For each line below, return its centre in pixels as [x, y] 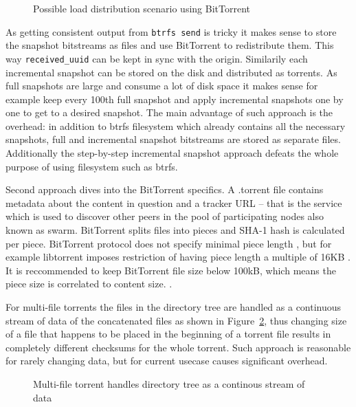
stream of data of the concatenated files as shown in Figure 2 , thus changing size [176, 320]
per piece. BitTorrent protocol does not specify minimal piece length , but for [169, 243]
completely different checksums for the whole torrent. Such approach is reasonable [178, 347]
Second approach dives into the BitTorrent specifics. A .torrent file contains [165, 189]
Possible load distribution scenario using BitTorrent [142, 8]
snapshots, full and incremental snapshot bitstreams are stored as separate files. [173, 139]
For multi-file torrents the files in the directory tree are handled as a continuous [174, 307]
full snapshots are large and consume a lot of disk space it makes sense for [162, 86]
